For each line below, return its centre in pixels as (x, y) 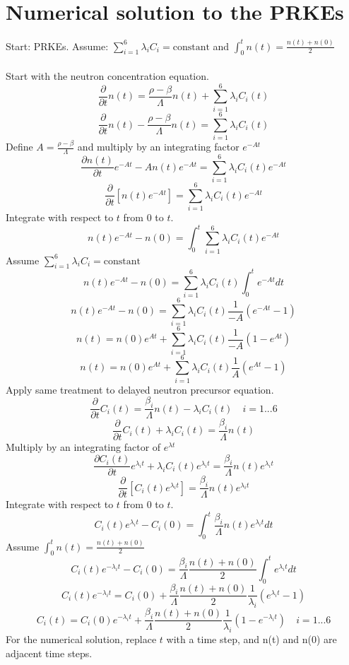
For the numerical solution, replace (81, 638)
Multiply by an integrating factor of (83, 446)
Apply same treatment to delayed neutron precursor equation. (140, 389)
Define (19, 147)
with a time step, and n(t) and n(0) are (252, 638)
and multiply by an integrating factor (158, 147)
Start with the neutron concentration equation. (107, 76)
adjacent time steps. (49, 653)
